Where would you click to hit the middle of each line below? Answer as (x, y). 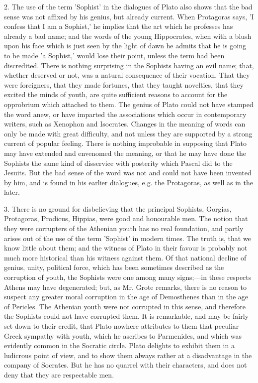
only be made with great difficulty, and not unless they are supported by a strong (128, 133)
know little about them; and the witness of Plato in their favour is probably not (126, 248)
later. (12, 192)
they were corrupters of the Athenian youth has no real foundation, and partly (124, 228)
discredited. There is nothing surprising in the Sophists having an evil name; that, (129, 65)
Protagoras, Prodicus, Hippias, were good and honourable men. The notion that (126, 218)
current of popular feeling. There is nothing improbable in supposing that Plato (125, 143)
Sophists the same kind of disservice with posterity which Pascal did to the (118, 163)
